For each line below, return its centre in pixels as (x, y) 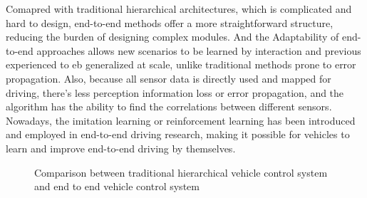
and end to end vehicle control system (117, 186)
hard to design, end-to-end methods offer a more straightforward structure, (170, 22)
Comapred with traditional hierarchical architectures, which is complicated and (179, 9)
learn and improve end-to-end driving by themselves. (121, 148)
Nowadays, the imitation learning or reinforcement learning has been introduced (181, 120)
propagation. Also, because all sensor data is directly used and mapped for (169, 78)
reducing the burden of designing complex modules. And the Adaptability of (172, 37)
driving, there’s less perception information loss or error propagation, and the (175, 92)
